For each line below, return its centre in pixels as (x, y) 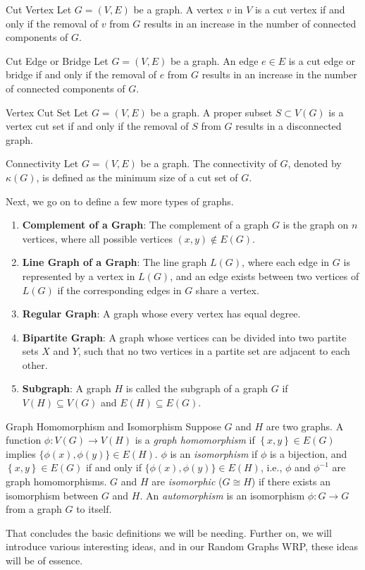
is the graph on (316, 225)
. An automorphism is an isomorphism (222, 495)
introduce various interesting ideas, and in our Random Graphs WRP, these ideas (182, 546)
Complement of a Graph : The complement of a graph (146, 225)
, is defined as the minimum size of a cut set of (137, 177)
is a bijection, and (308, 453)
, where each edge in (286, 262)
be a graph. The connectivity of (209, 163)
